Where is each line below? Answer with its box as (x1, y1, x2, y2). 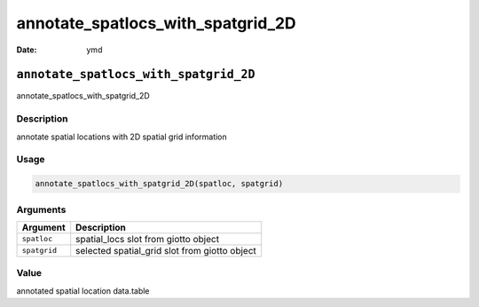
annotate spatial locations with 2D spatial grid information (16, 131, 228, 142)
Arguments (16, 203, 67, 216)
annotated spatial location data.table (16, 285, 150, 296)
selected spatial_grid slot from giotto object (75, 244, 257, 256)
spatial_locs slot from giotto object (75, 232, 220, 245)
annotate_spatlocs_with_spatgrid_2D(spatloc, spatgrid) (35, 178, 284, 189)
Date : (16, 44, 37, 55)
